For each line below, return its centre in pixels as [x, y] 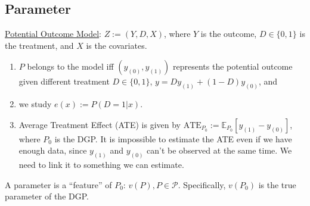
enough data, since [53, 150]
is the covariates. [117, 45]
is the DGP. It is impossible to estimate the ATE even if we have [173, 138]
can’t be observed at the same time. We [219, 150]
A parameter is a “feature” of [58, 184]
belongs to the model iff [70, 66]
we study [35, 104]
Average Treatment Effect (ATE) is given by [100, 124]
